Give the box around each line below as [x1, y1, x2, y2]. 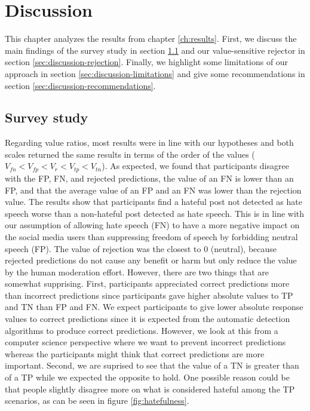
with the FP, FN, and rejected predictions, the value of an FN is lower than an [5, 171, 294, 184]
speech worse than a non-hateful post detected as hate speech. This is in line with [5, 207, 305, 219]
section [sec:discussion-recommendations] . [5, 79, 156, 91]
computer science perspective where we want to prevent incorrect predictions [5, 336, 286, 348]
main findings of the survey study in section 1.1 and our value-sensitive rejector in [5, 44, 305, 56]
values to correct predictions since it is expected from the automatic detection [5, 312, 290, 325]
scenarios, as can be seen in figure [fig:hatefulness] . [5, 394, 189, 407]
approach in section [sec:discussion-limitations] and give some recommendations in [5, 67, 305, 79]
